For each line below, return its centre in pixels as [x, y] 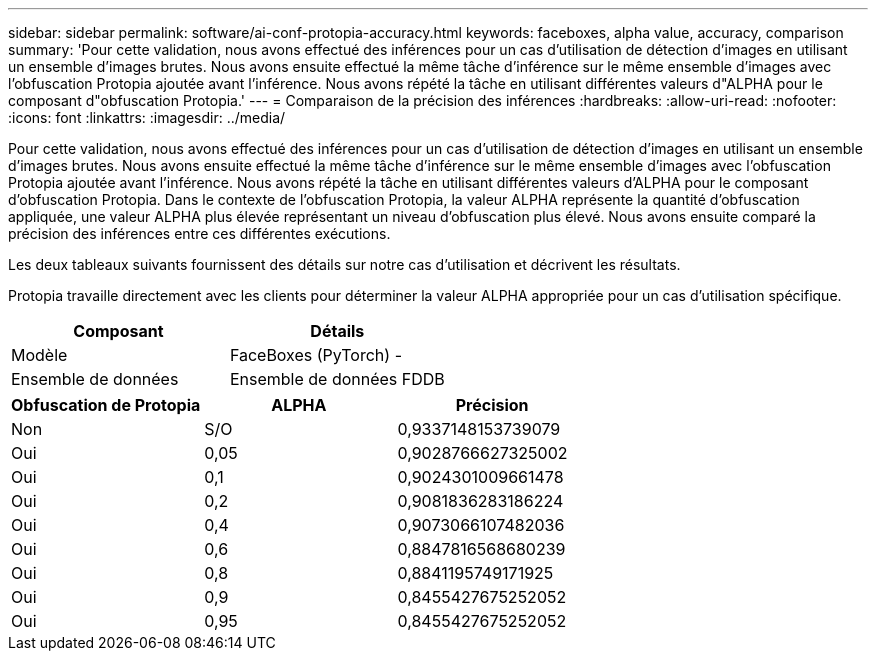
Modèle [39, 355]
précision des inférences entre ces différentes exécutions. [199, 233]
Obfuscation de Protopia [106, 405]
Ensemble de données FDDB [337, 379]
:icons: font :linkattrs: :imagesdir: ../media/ [147, 117]
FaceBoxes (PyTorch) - [315, 355]
